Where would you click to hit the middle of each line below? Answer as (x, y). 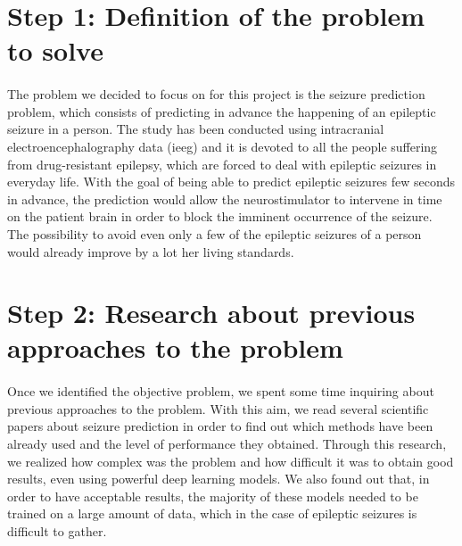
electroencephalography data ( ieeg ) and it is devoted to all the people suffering (223, 146)
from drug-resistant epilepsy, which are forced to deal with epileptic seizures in (222, 164)
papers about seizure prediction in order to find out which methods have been (220, 426)
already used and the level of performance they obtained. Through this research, (227, 444)
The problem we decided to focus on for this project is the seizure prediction (216, 94)
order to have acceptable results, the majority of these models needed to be (213, 496)
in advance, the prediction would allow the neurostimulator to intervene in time (225, 199)
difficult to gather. (57, 531)
